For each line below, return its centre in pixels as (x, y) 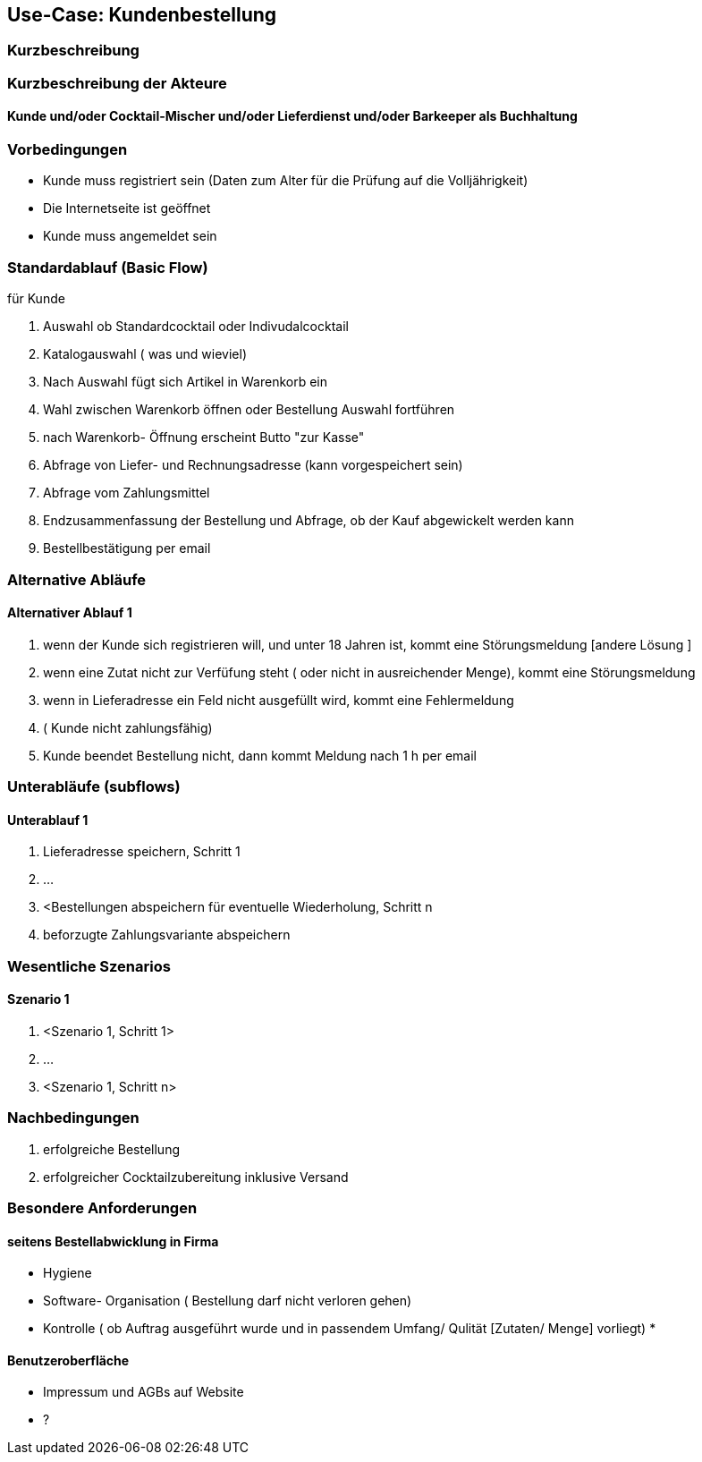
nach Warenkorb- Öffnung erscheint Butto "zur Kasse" (204, 438)
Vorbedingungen (68, 150)
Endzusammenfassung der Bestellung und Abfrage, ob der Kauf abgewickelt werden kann (309, 521)
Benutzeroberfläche (68, 1360)
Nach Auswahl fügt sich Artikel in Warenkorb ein (186, 382)
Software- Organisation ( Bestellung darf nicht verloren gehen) (228, 1301)
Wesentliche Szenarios (89, 966)
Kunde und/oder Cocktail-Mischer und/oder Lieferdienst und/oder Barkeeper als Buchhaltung (292, 116)
